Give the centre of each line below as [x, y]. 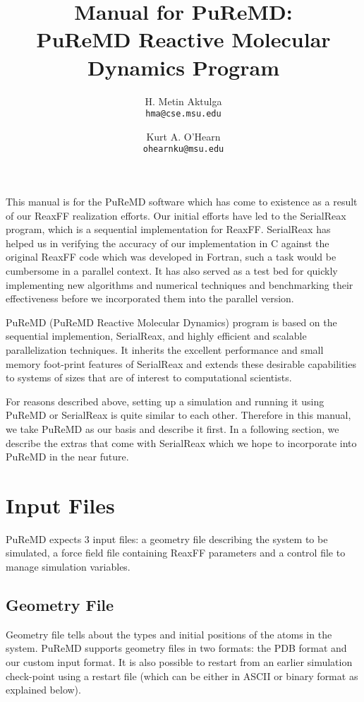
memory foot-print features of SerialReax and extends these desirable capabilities [181, 363]
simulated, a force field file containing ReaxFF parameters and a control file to [176, 553]
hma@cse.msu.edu [183, 114]
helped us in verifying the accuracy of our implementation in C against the [168, 243]
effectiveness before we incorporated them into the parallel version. [150, 298]
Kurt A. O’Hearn [183, 136]
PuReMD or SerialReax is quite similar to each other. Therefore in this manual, [178, 415]
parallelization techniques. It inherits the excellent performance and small [165, 349]
